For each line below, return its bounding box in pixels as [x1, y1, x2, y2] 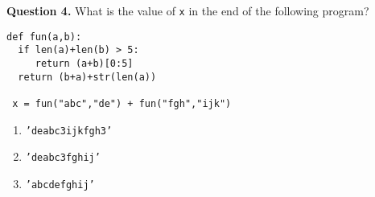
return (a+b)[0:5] [35, 57, 134, 69]
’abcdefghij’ [25, 179, 95, 191]
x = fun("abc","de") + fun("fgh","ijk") [12, 97, 232, 109]
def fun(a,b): [6, 31, 82, 43]
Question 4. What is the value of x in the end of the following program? [6, 2, 369, 18]
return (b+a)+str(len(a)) [18, 71, 157, 83]
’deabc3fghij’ [25, 152, 101, 164]
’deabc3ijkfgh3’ [25, 125, 113, 137]
